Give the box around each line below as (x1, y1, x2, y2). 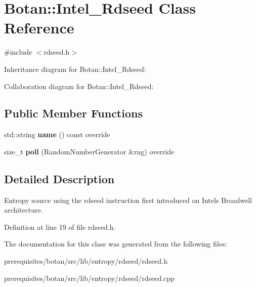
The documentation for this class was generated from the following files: (4, 238, 227, 249)
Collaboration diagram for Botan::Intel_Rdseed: (4, 80, 154, 91)
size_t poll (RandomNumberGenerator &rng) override (4, 146, 175, 156)
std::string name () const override (4, 129, 110, 140)
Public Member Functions (4, 105, 143, 121)
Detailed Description (4, 171, 115, 186)
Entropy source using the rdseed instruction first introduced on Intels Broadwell (4, 194, 252, 205)
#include (4, 47, 32, 57)
